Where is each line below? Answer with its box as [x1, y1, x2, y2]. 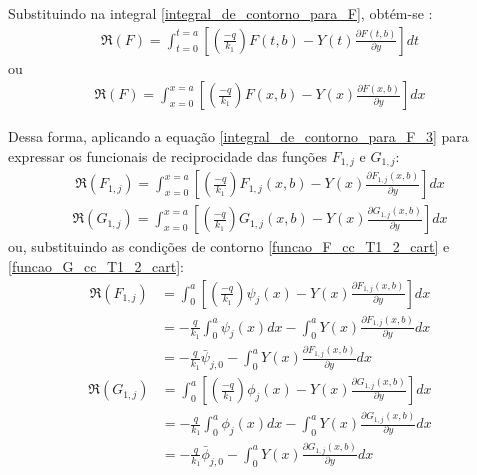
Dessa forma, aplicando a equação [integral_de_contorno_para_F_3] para [8, 126, 469, 147]
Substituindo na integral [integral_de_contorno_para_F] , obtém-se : [8, 3, 433, 23]
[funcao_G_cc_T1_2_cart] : [8, 255, 184, 276]
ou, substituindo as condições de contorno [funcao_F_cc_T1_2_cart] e [8, 236, 450, 257]
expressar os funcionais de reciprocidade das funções [8, 145, 328, 166]
